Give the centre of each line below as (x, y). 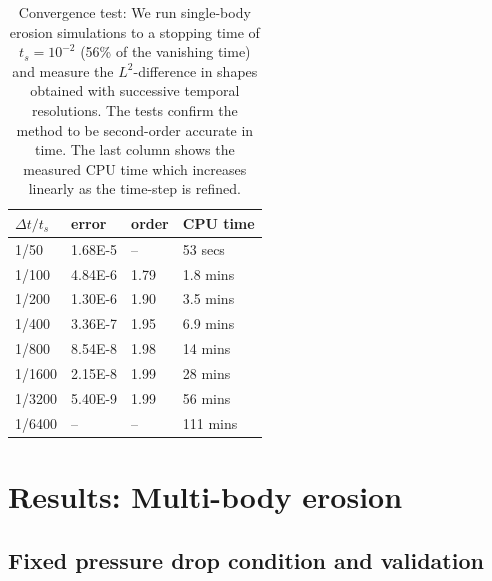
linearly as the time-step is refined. (134, 188)
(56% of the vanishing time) (165, 51)
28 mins (206, 373)
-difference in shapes (195, 70)
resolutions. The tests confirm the (134, 109)
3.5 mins (208, 298)
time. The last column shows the (134, 149)
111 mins (210, 422)
